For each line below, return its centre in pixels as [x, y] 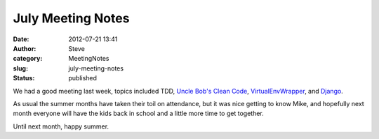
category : [28, 59]
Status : [24, 78]
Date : [21, 39]
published [83, 78]
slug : [20, 68]
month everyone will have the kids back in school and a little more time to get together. [138, 114]
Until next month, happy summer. [61, 126]
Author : [25, 48]
